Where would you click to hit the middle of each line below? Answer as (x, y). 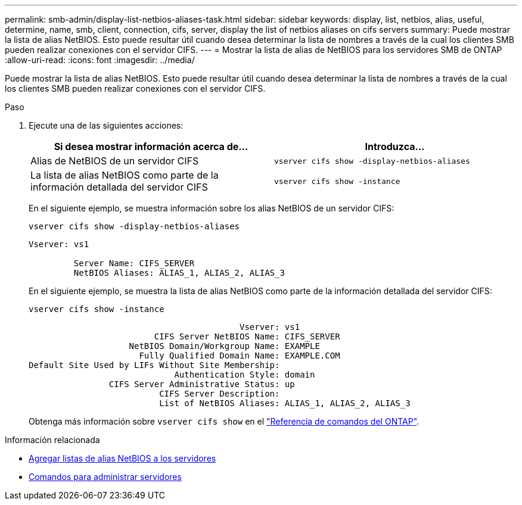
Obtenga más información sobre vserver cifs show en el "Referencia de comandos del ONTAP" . (224, 421)
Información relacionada (52, 440)
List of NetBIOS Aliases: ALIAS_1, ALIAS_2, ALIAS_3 (285, 403)
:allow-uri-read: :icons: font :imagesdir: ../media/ (100, 60)
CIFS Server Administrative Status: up (202, 384)
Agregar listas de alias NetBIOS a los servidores (122, 458)
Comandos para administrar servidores (105, 477)
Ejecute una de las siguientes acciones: (106, 125)
